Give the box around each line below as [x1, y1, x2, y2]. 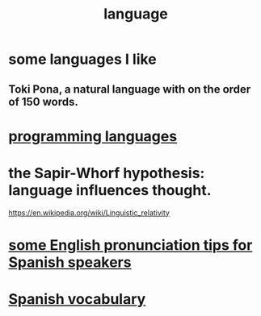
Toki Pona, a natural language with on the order [8, 82, 251, 96]
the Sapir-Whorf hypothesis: [8, 164, 205, 182]
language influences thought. [8, 181, 212, 199]
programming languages [8, 127, 178, 145]
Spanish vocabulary [8, 290, 146, 309]
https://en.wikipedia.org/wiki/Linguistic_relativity [8, 207, 170, 218]
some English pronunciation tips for [8, 235, 253, 254]
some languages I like [8, 50, 158, 69]
